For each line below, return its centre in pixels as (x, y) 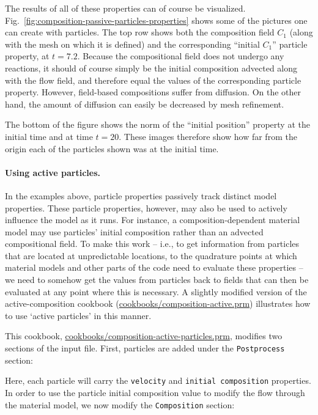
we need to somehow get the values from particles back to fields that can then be (157, 280)
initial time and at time (49, 136)
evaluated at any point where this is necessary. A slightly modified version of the (156, 291)
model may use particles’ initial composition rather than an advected (134, 231)
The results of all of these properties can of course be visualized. (125, 8)
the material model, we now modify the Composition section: (120, 404)
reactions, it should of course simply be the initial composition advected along (151, 68)
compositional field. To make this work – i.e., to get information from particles (152, 244)
